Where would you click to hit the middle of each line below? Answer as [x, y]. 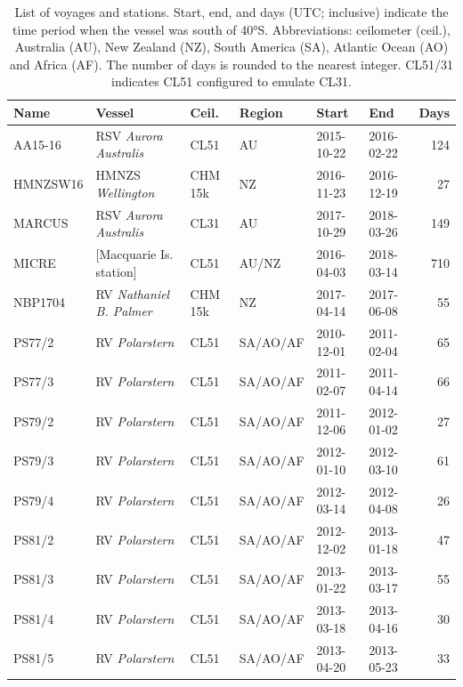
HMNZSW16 [49, 184]
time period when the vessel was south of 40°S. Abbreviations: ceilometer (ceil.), [231, 29]
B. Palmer [124, 311]
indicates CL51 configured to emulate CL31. [231, 81]
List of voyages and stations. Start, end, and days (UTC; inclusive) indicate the [231, 12]
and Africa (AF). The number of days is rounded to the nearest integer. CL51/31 [231, 64]
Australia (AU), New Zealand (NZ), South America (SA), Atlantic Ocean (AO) [231, 47]
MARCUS [41, 223]
